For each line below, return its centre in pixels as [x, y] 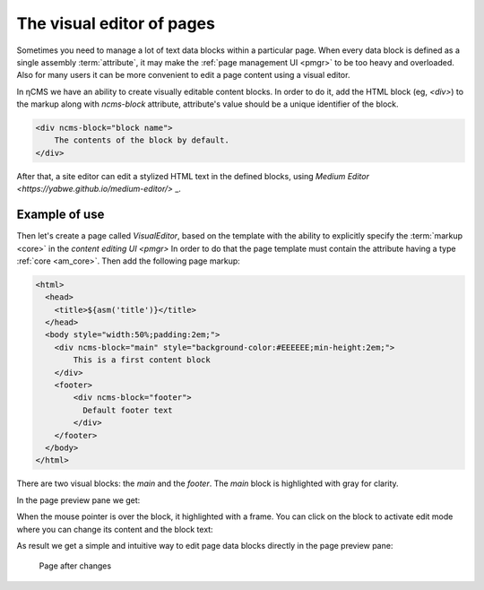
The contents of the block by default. [142, 140]
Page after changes [75, 566]
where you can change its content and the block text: [115, 529]
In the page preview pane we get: [78, 500]
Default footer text [128, 410]
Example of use [60, 215]
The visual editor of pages [116, 23]
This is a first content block [142, 360]
